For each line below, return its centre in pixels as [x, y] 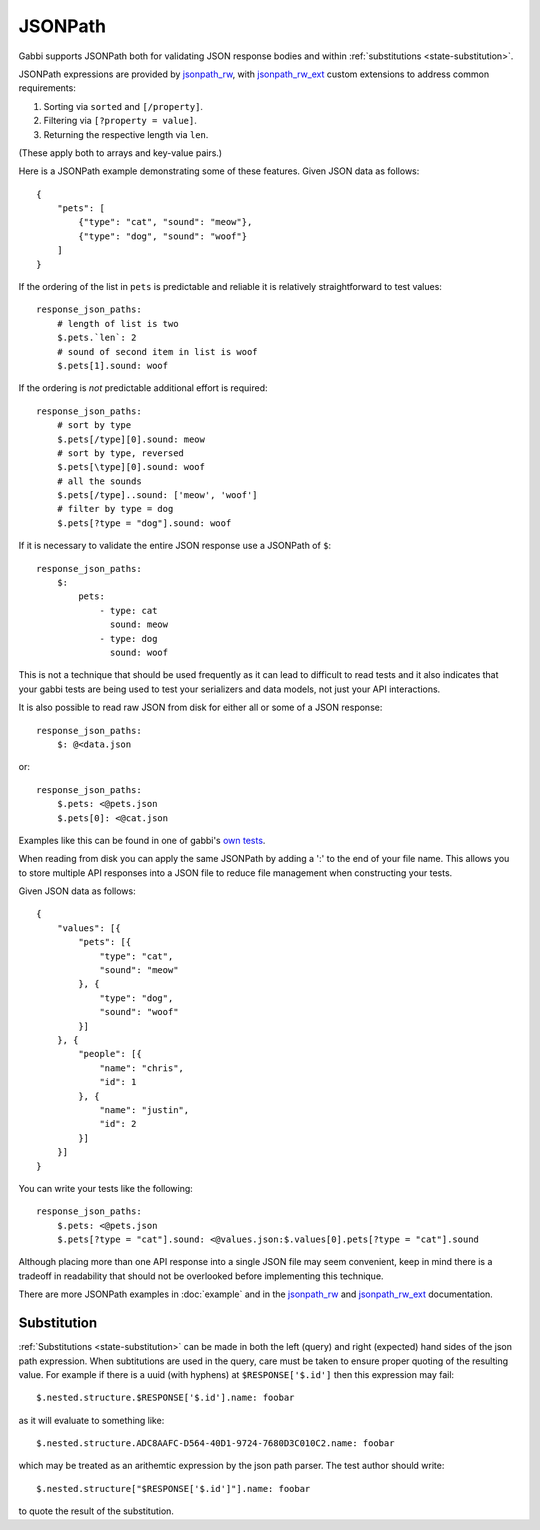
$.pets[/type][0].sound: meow [130, 439]
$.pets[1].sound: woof [112, 365]
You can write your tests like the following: [106, 1188]
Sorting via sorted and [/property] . [123, 106]
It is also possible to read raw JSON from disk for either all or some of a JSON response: [200, 707]
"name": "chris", [142, 1068]
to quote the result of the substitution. [96, 1511]
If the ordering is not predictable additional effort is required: [143, 388]
